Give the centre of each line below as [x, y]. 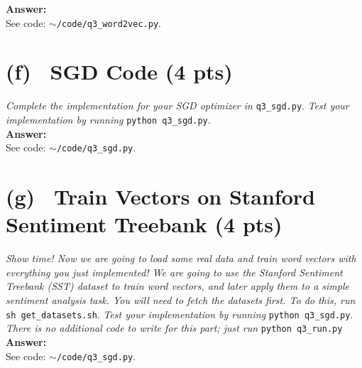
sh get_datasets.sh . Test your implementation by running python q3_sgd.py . [180, 314]
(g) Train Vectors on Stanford [160, 196]
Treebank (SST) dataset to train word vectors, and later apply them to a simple [177, 286]
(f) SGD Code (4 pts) [119, 71]
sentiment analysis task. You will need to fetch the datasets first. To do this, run [181, 300]
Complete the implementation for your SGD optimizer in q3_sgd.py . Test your [177, 105]
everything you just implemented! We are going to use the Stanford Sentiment [174, 272]
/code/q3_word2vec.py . [109, 22]
